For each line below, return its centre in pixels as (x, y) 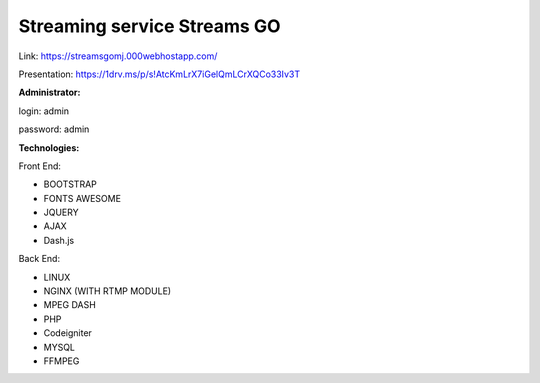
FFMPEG (61, 361)
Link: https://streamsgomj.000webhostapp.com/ (118, 56)
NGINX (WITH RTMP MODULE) (107, 291)
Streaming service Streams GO (149, 26)
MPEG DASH (70, 305)
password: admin (54, 129)
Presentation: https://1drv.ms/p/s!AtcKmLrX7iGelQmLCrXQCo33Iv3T (159, 74)
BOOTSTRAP (70, 184)
